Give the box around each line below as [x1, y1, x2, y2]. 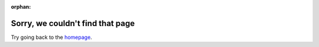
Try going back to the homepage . [11, 34, 93, 41]
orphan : [11, 3, 31, 10]
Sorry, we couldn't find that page [11, 18, 135, 28]
